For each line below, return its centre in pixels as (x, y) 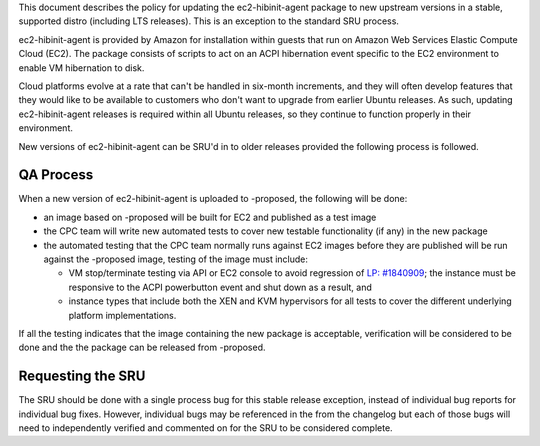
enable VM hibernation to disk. (81, 67)
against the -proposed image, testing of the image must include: (176, 259)
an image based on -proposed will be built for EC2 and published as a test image (210, 217)
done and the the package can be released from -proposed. (142, 347)
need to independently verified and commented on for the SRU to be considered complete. (206, 428)
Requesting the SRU (82, 376)
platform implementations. (122, 315)
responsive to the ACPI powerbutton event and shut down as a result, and (220, 287)
